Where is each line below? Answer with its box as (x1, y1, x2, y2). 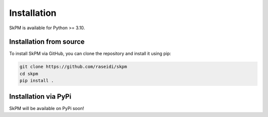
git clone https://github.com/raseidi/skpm (19, 64, 128, 69)
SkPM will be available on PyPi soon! (9, 105, 84, 111)
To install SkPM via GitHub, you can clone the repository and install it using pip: (9, 51, 171, 57)
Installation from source (9, 38, 85, 46)
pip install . (19, 78, 54, 84)
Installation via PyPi (9, 92, 71, 101)
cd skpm (19, 71, 38, 76)
